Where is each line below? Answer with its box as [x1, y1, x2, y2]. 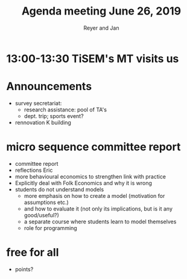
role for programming [24, 224, 77, 231]
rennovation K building [14, 119, 71, 126]
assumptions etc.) [24, 199, 69, 206]
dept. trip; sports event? [24, 112, 84, 119]
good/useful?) [24, 211, 59, 218]
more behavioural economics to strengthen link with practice [14, 172, 166, 180]
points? [14, 265, 34, 273]
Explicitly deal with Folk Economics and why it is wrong [14, 179, 153, 186]
